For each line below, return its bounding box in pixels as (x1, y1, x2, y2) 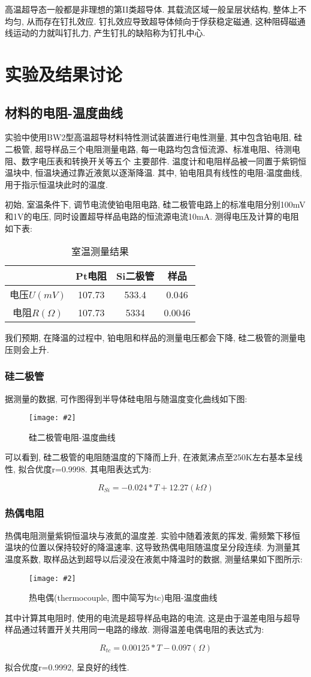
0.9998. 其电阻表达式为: (61, 462, 152, 475)
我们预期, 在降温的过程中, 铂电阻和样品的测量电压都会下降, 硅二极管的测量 (5, 331, 297, 344)
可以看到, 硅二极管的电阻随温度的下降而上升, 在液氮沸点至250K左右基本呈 (5, 451, 294, 463)
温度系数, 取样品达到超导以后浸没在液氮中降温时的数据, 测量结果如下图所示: (5, 552, 303, 565)
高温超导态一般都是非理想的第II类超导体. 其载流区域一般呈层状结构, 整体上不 (5, 3, 307, 15)
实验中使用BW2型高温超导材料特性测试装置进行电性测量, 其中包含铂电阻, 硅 (5, 131, 303, 143)
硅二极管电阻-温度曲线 (29, 430, 116, 443)
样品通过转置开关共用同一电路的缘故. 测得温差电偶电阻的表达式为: (5, 623, 264, 636)
